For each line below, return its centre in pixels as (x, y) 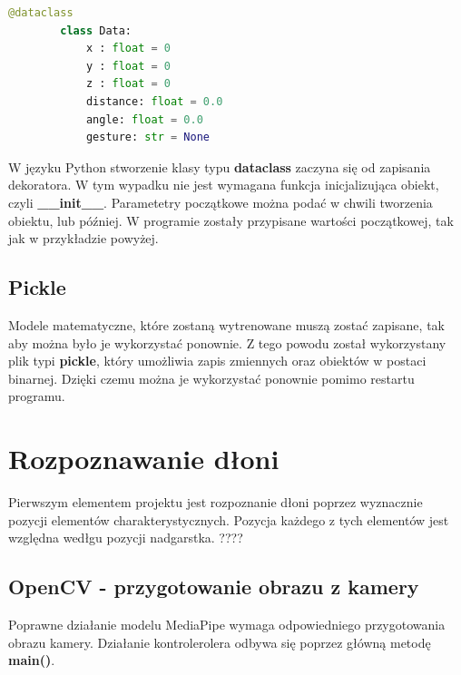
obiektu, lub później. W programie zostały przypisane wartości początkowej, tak (231, 220)
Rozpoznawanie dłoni (144, 459)
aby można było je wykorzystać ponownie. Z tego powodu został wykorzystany (227, 342)
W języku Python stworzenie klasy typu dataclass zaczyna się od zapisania (220, 166)
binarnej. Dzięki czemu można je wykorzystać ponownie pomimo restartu (211, 378)
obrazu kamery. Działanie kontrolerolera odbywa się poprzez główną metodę (220, 642)
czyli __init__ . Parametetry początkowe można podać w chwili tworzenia (221, 202)
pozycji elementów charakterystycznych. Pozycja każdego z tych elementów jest (229, 519)
